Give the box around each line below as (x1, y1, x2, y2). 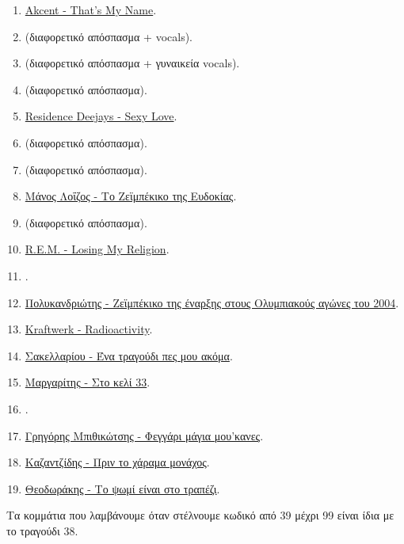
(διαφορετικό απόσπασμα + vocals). (25, 28, 192, 44)
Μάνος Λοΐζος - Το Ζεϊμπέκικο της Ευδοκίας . (25, 188, 237, 204)
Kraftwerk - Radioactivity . (25, 321, 153, 337)
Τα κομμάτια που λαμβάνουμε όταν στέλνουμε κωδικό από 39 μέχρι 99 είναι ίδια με (6, 507, 394, 523)
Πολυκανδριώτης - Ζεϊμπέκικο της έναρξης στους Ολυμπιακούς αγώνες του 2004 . (25, 294, 399, 310)
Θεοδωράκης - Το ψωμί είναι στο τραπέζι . (25, 480, 220, 496)
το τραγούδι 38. (6, 522, 78, 538)
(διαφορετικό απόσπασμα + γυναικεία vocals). (25, 55, 240, 71)
